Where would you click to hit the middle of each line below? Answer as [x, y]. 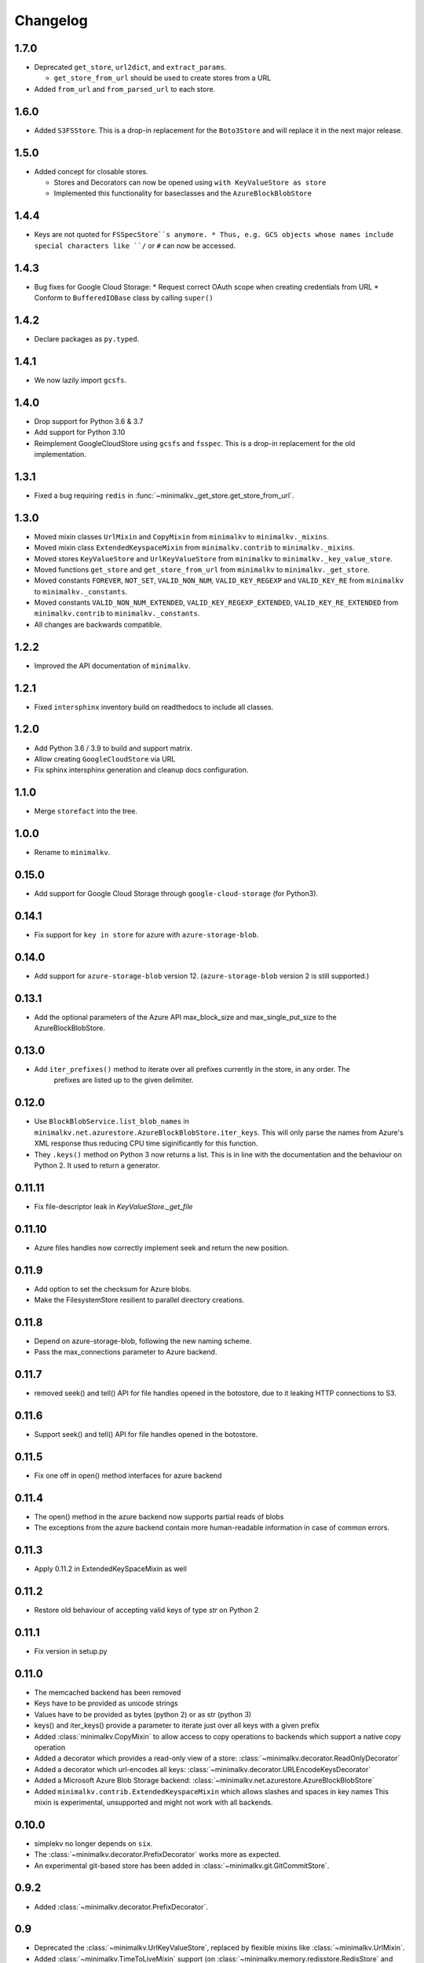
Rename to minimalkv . [72, 853]
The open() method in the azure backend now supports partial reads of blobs [159, 1516]
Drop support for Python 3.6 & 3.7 [89, 421]
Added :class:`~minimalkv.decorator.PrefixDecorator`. [121, 1906]
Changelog [51, 20]
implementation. [60, 454]
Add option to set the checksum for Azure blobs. [113, 1289]
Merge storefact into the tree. [86, 811]
